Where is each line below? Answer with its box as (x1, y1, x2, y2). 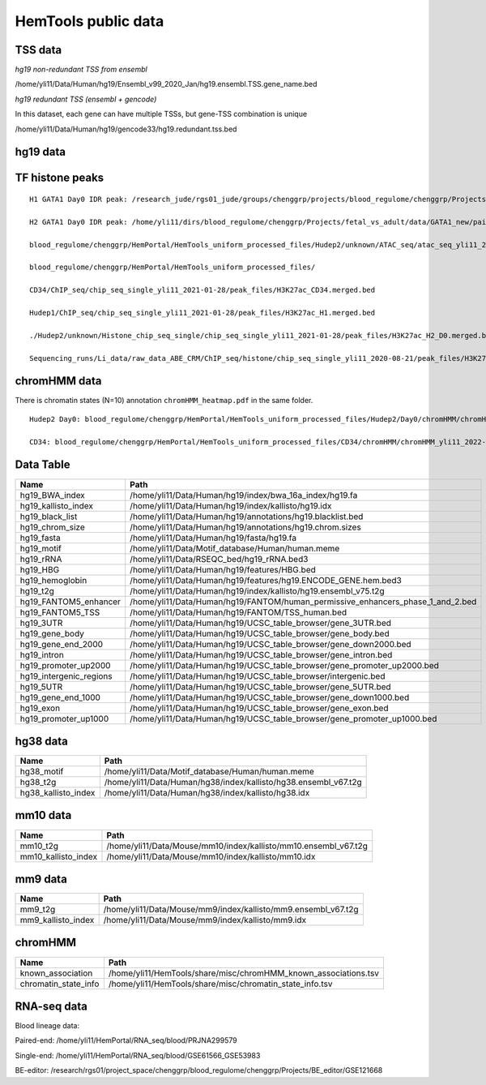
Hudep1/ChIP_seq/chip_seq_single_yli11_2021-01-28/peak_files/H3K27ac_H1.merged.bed (29, 308, 376, 317)
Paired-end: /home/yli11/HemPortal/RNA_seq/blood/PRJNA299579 (15, 1036, 238, 1045)
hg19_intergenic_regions (19, 670, 113, 681)
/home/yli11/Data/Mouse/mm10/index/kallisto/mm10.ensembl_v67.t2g (106, 840, 369, 851)
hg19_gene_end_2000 (19, 638, 104, 650)
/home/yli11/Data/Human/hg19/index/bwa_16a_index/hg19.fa (130, 489, 358, 500)
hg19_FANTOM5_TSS (19, 607, 100, 618)
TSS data (15, 43, 62, 57)
